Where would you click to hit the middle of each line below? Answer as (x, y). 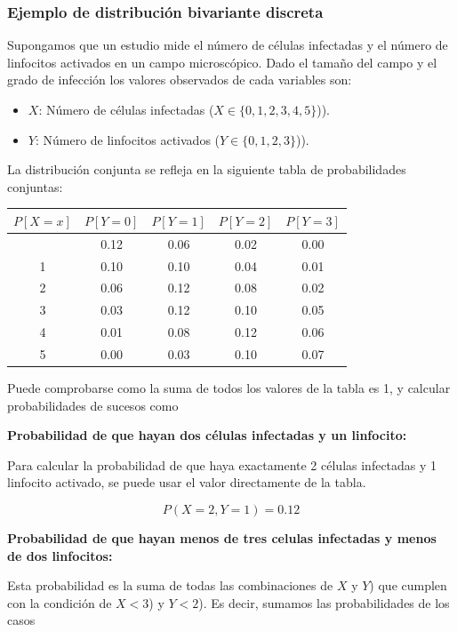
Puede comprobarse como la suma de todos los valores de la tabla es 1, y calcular (229, 388)
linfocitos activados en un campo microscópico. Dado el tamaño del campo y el (222, 62)
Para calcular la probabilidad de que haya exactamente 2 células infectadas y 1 (222, 464)
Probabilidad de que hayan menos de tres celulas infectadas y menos (222, 538)
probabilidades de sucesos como (93, 405)
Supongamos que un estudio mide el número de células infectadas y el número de (228, 45)
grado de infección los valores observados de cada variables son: (180, 80)
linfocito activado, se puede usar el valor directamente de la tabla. (187, 482)
